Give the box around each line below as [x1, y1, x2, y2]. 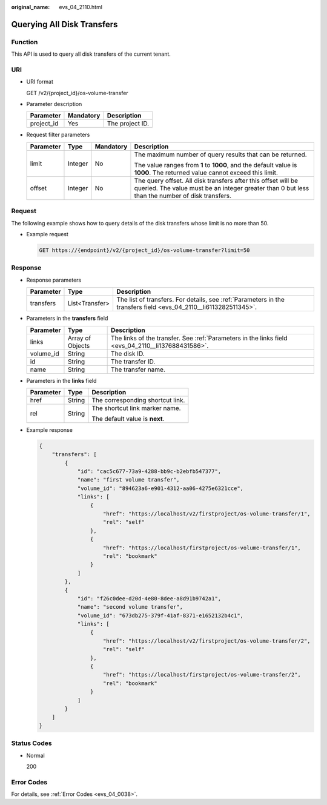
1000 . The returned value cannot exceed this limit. [134, 168, 278, 177]
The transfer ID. [111, 357, 156, 366]
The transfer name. [111, 365, 166, 374]
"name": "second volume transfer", [77, 603, 183, 611]
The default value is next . [91, 414, 165, 423]
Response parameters [26, 276, 82, 283]
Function [11, 38, 38, 46]
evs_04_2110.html [59, 4, 103, 10]
